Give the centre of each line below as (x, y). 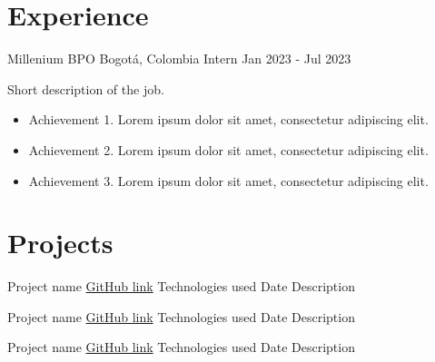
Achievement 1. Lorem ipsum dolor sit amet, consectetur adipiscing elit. (228, 119)
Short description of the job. (86, 88)
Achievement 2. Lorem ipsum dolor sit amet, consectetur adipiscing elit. (228, 149)
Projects (60, 243)
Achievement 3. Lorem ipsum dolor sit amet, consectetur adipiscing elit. (228, 180)
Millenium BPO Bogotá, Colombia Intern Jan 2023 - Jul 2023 (179, 59)
